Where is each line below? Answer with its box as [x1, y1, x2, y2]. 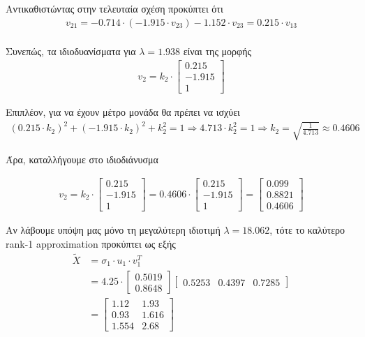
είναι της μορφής [183, 43, 252, 58]
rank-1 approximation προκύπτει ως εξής [6, 237, 176, 251]
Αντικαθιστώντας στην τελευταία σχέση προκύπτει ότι [6, 1, 223, 15]
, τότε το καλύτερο [269, 223, 345, 237]
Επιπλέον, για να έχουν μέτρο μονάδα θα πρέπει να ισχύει [6, 105, 240, 119]
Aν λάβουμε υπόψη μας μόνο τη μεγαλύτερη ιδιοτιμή [6, 223, 221, 237]
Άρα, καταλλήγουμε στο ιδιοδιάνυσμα [6, 151, 158, 166]
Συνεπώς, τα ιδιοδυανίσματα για [6, 43, 136, 58]
